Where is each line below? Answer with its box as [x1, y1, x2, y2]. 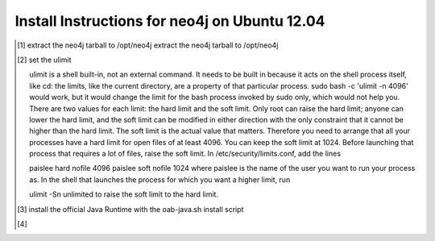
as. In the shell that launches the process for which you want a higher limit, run [29, 174, 291, 185]
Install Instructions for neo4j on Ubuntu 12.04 [14, 12, 325, 30]
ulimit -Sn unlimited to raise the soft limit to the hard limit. [29, 189, 219, 199]
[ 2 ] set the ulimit [17, 55, 72, 64]
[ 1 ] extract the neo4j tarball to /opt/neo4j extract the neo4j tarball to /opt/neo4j [17, 40, 279, 50]
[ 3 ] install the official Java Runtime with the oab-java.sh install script [17, 204, 244, 214]
